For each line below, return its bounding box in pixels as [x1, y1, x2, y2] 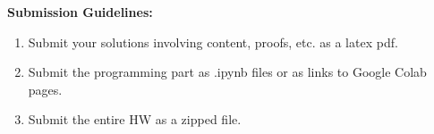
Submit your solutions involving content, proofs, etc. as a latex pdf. [28, 32, 398, 51]
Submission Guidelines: [7, 3, 153, 21]
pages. [28, 80, 63, 98]
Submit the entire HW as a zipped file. [28, 110, 242, 129]
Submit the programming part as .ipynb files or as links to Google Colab [28, 63, 427, 81]
